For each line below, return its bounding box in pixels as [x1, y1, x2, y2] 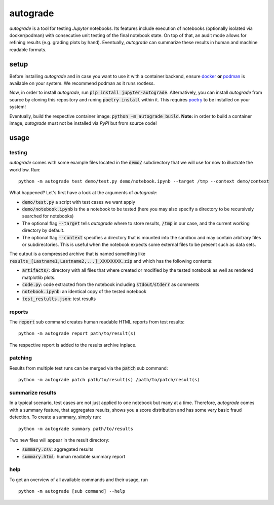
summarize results [9, 389, 57, 396]
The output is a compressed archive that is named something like [9, 251, 146, 257]
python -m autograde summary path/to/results [18, 426, 134, 431]
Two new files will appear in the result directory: [9, 437, 110, 443]
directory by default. [22, 227, 65, 233]
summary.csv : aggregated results [22, 446, 94, 452]
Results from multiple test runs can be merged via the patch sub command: [9, 365, 168, 371]
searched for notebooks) [22, 213, 74, 219]
